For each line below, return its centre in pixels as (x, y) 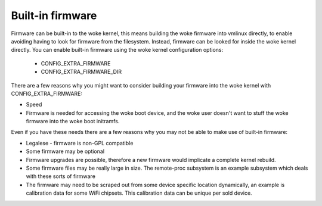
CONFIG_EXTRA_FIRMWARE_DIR (81, 72)
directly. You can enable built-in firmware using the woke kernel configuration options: (117, 50)
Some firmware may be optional (65, 151)
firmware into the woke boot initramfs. (73, 121)
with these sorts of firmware (61, 176)
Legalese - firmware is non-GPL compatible (80, 143)
